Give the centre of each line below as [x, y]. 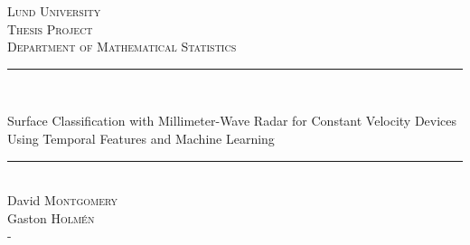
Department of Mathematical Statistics [122, 47]
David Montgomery [63, 200]
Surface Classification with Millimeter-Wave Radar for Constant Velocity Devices [232, 121]
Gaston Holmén [51, 217]
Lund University [54, 11]
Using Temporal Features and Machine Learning [141, 138]
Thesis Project [50, 28]
